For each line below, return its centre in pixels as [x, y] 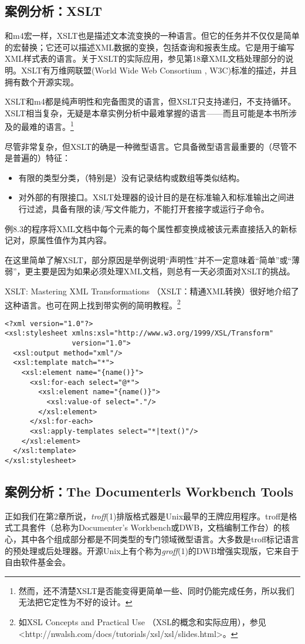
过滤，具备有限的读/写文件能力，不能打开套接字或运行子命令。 [148, 208]
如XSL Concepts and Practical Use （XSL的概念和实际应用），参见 [142, 622]
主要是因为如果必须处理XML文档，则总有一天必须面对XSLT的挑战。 [164, 271]
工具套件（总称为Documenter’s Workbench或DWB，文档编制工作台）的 [147, 527]
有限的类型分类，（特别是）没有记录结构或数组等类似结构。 [131, 177]
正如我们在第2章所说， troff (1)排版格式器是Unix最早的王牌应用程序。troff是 [147, 516]
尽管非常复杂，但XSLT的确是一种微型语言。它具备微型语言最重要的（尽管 [147, 146]
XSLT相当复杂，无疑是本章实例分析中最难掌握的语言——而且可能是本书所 [147, 113]
